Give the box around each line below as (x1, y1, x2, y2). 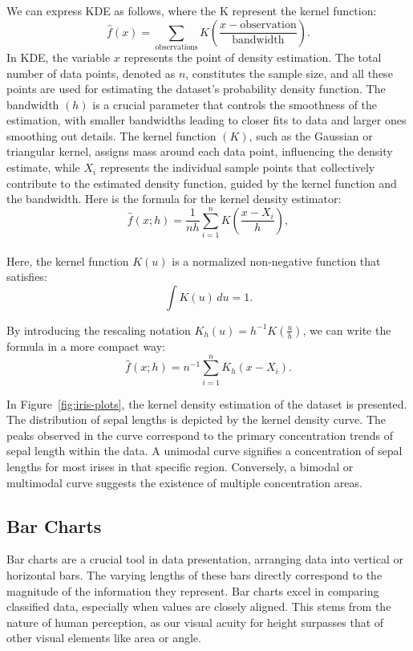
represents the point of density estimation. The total (123, 48, 382, 65)
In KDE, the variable (6, 48, 111, 65)
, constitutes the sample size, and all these (185, 64, 393, 81)
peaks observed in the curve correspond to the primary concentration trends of (6, 426, 394, 443)
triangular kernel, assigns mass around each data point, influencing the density (6, 143, 393, 160)
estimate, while (6, 159, 80, 176)
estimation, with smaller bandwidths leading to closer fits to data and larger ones (6, 112, 407, 128)
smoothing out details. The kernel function (6, 127, 217, 144)
